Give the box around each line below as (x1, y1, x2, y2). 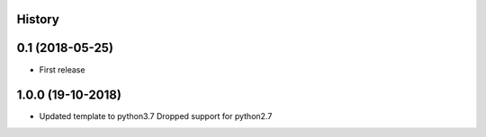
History (16, 12, 60, 27)
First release (39, 64, 85, 75)
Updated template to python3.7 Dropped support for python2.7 (39, 111, 273, 122)
